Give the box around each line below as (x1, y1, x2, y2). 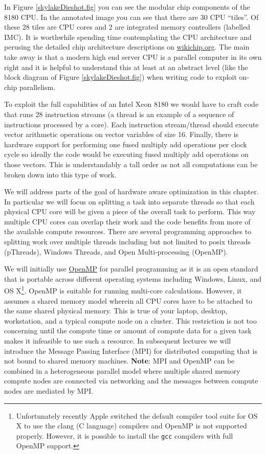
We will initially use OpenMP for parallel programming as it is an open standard (4, 263, 258, 274)
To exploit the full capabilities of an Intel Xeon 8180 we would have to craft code (4, 99, 259, 109)
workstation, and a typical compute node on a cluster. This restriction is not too (4, 315, 257, 326)
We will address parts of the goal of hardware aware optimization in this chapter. (4, 186, 259, 197)
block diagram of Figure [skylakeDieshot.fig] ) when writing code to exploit (4, 72, 237, 82)
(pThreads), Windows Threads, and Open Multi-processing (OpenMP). (4, 246, 228, 257)
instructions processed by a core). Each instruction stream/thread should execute (4, 119, 259, 129)
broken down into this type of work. (4, 169, 117, 179)
